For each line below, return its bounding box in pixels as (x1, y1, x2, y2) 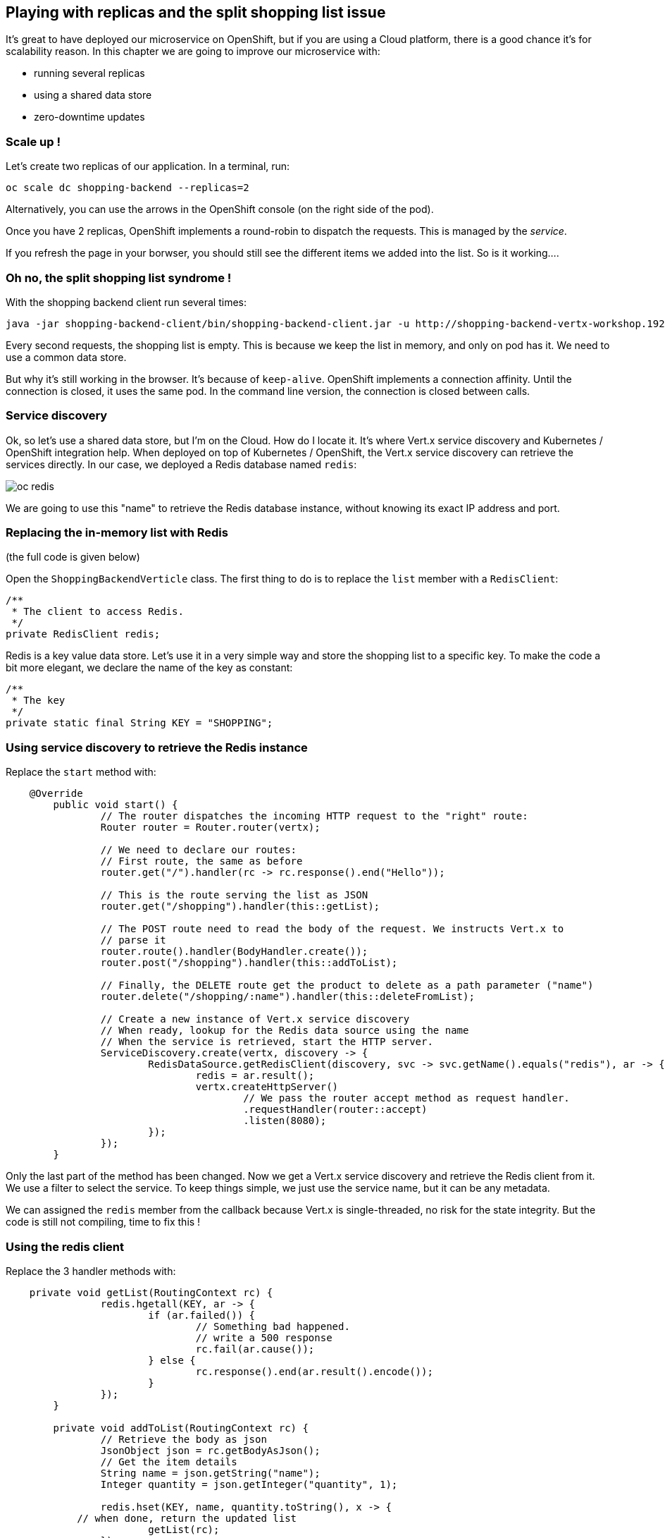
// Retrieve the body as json (100, 1433, 267, 1445)
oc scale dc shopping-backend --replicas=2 (6, 182, 249, 194)
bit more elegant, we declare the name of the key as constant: (6, 661, 293, 674)
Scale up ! (6, 134, 61, 149)
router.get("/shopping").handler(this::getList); (100, 901, 380, 913)
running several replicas (34, 67, 145, 80)
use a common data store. (6, 350, 127, 363)
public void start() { (53, 799, 178, 811)
